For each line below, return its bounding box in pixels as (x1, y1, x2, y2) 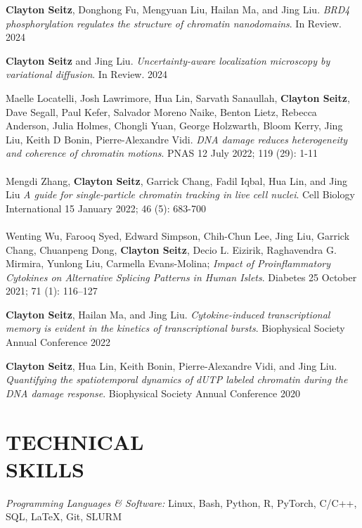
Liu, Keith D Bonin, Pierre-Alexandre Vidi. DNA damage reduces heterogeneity (6, 131, 348, 146)
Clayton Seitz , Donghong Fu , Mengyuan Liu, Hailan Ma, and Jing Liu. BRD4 (6, 2, 350, 16)
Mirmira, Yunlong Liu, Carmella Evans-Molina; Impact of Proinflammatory (6, 256, 331, 271)
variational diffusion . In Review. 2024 (6, 67, 168, 82)
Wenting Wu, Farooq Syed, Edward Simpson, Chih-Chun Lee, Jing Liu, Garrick (6, 228, 350, 243)
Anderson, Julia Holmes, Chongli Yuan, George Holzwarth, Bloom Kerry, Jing (6, 118, 343, 133)
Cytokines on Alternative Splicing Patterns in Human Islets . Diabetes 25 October (6, 269, 357, 284)
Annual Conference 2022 (6, 335, 110, 349)
